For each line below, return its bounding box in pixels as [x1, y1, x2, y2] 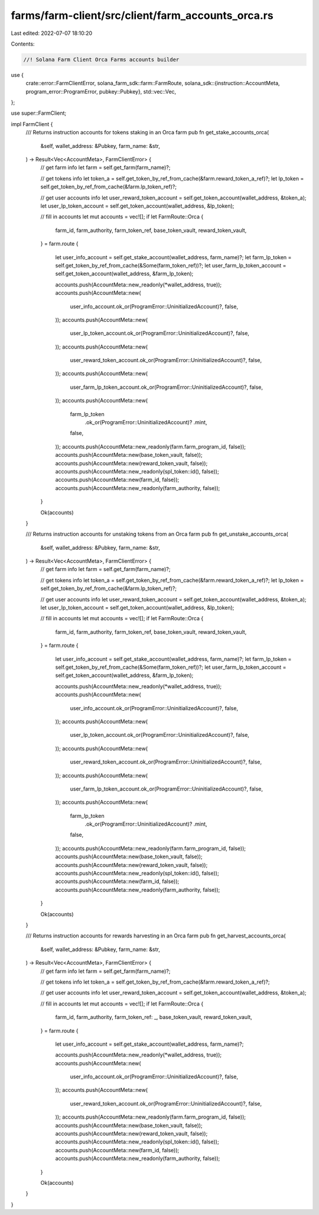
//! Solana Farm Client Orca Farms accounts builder [23, 56, 180, 63]
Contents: [11, 40, 35, 47]
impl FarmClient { [11, 120, 53, 127]
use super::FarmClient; [11, 109, 67, 117]
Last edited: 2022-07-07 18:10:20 [11, 30, 93, 37]
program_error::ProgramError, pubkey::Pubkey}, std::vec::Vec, [25, 88, 177, 95]
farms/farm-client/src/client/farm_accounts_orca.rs [11, 9, 274, 22]
